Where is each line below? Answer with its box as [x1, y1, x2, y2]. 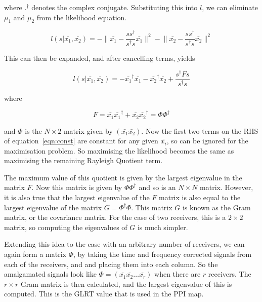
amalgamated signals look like [4, 269, 97, 279]
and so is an [139, 182, 176, 193]
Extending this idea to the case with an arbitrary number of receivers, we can [4, 239, 245, 249]
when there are [154, 269, 201, 279]
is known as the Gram [182, 202, 251, 212]
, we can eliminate [202, 2, 258, 12]
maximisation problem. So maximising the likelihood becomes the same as [4, 145, 234, 156]
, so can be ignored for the [166, 135, 248, 146]
